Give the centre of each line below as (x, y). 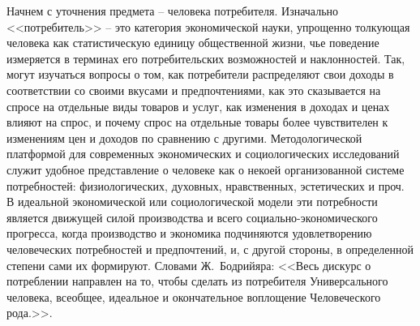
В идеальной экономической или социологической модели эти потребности (192, 202)
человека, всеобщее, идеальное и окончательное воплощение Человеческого (194, 296)
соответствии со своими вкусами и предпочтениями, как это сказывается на (194, 90)
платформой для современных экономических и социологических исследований (203, 154)
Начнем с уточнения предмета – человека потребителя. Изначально (173, 11)
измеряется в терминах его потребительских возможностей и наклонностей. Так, (206, 58)
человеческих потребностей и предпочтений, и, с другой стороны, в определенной (210, 249)
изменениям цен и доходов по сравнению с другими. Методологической (184, 137)
